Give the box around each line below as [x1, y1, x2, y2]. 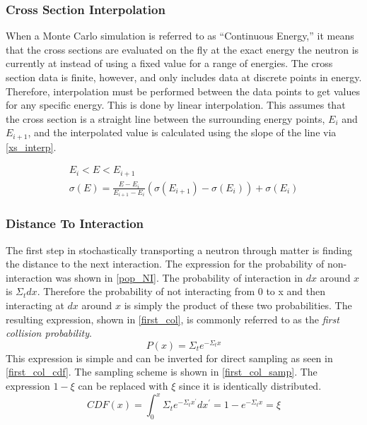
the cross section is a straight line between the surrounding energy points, [6, 111, 325, 126]
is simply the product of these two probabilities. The [124, 298, 352, 312]
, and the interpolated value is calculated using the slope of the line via [28, 125, 337, 140]
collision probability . [6, 325, 92, 340]
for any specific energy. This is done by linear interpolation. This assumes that [6, 97, 346, 112]
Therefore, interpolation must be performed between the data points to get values [6, 83, 360, 98]
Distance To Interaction [6, 215, 144, 232]
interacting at [6, 298, 64, 312]
